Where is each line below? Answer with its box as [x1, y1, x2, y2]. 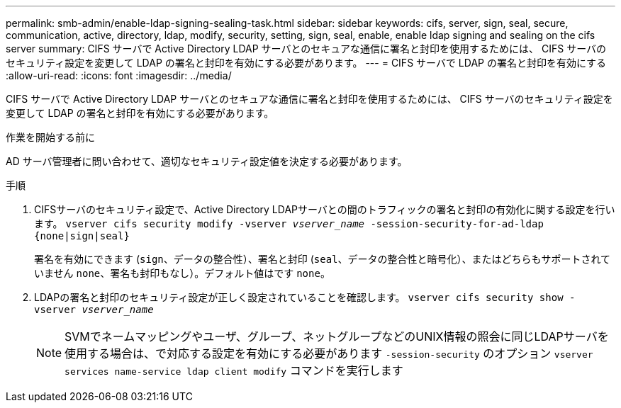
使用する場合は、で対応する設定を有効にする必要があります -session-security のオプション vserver [65, 346, 593, 361]
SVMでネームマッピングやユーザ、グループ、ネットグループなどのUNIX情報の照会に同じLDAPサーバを [65, 329, 609, 344]
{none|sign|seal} [34, 230, 130, 242]
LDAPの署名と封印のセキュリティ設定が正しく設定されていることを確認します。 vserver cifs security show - [34, 291, 576, 303]
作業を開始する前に [6, 131, 95, 143]
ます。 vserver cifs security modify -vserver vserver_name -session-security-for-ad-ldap [34, 217, 544, 229]
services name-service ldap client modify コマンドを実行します [65, 363, 403, 378]
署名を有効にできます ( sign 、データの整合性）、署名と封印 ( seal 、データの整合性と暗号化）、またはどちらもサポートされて [34, 253, 611, 265]
